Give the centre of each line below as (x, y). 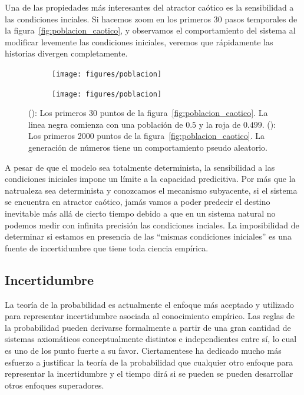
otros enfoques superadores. (54, 385)
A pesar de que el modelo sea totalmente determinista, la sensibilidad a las (140, 167)
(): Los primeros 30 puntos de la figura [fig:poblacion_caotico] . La (148, 113)
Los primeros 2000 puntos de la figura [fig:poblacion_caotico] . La (146, 136)
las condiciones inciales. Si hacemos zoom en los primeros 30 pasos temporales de (151, 19)
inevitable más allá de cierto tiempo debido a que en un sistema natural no (140, 213)
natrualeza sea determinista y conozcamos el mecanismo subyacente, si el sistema (151, 190)
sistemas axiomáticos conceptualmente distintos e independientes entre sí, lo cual (151, 339)
